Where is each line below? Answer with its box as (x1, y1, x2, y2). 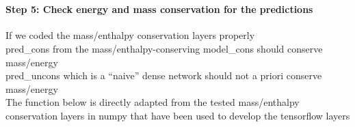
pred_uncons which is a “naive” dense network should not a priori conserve (5, 68, 322, 83)
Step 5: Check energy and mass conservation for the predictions (5, 2, 313, 16)
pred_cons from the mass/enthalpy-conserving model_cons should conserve (5, 41, 323, 55)
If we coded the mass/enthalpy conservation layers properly (5, 28, 255, 42)
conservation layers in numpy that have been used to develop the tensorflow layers (5, 108, 350, 122)
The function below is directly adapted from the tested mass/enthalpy (5, 95, 300, 109)
